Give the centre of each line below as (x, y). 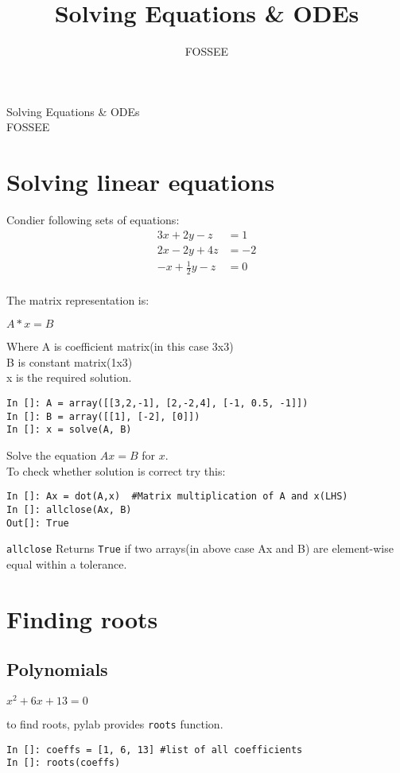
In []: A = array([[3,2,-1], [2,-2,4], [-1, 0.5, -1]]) (157, 404)
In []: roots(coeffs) (64, 763)
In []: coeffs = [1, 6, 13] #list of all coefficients (155, 750)
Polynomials (57, 669)
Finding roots (82, 618)
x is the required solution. (69, 377)
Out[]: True (38, 523)
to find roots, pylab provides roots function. (115, 724)
